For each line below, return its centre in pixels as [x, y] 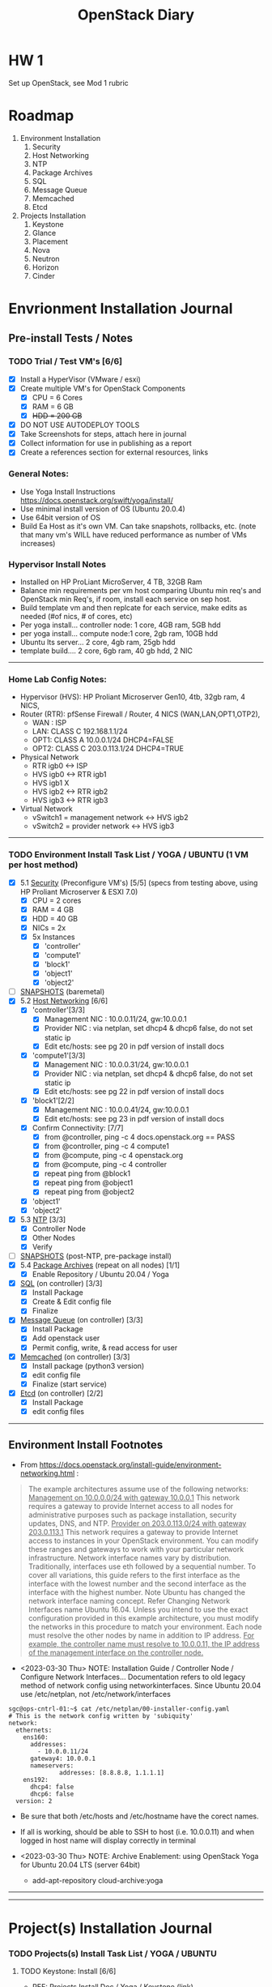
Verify [42, 1246]
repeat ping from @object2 [89, 1192]
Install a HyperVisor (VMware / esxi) [81, 379]
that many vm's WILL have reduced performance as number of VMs [133, 534]
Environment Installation [60, 138]
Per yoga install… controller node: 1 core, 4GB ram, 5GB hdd [120, 625]
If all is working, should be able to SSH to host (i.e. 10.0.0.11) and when [137, 1831]
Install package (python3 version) [88, 1365]
